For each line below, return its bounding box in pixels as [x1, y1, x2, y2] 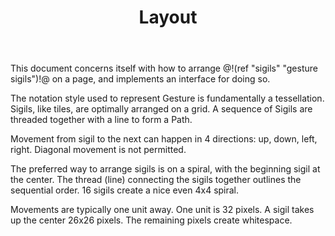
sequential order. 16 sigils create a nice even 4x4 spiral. [10, 184, 240, 196]
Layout [138, 6, 198, 29]
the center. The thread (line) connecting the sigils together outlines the [10, 174, 302, 186]
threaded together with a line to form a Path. [10, 114, 193, 126]
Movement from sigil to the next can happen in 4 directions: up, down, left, [10, 133, 318, 145]
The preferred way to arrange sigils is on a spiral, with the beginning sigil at [10, 163, 321, 175]
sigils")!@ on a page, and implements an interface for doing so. [10, 73, 271, 85]
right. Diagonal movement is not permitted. [10, 144, 187, 156]
